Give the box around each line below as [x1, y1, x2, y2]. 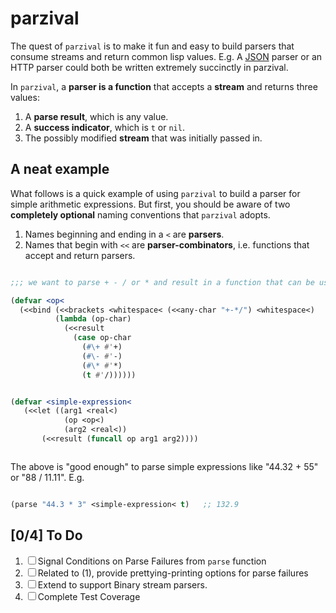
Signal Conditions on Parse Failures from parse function [37, 555, 267, 567]
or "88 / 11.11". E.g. [10, 471, 85, 483]
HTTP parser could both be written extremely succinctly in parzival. [10, 61, 289, 73]
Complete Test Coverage [37, 590, 141, 602]
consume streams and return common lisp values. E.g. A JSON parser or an [10, 50, 323, 62]
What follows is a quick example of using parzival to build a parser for [10, 187, 301, 199]
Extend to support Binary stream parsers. [37, 578, 208, 591]
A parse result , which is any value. [24, 110, 169, 122]
